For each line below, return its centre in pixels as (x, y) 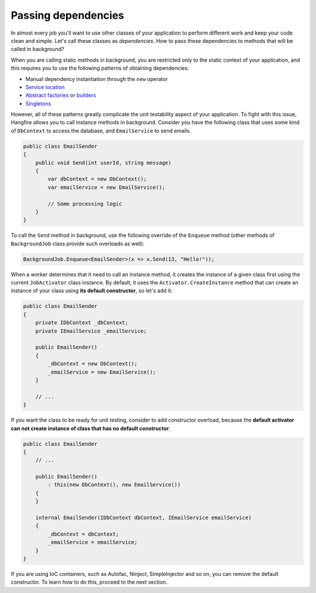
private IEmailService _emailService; (91, 331)
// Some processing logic (85, 204)
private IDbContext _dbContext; (82, 323)
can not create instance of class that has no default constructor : (91, 428)
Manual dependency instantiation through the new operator (97, 79)
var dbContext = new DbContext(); (97, 179)
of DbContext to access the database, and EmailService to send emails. (101, 131)
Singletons (38, 103)
